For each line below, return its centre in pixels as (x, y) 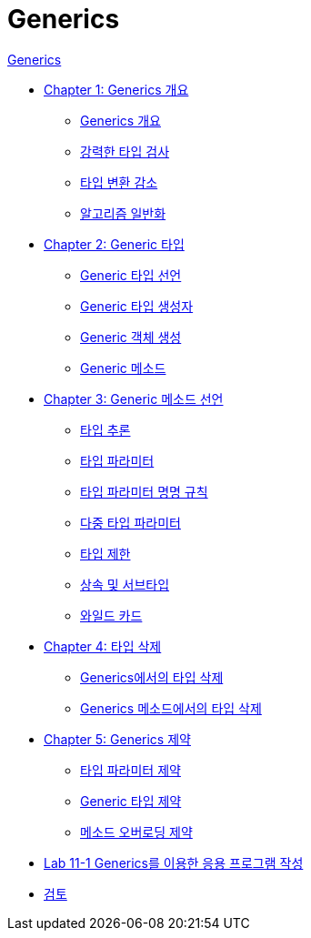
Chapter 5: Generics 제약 (117, 739)
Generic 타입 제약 (131, 801)
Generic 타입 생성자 (137, 306)
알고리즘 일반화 (123, 213)
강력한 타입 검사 (125, 151)
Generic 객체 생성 (131, 337)
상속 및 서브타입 (125, 584)
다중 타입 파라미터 (130, 522)
